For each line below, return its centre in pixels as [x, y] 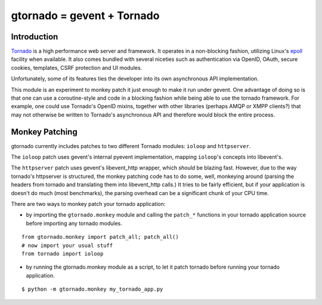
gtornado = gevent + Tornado [85, 16]
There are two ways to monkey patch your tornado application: [88, 204]
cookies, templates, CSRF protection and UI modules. [77, 67]
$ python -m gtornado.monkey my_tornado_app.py [92, 289]
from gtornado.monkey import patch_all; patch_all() [100, 237]
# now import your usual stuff [67, 245]
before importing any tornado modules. [74, 223]
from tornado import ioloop [63, 254]
